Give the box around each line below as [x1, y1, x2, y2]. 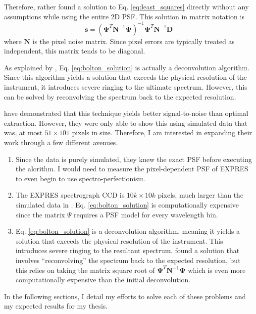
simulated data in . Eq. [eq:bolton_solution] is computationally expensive [15, 200, 239, 209]
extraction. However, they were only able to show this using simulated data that [4, 117, 248, 128]
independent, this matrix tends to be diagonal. [4, 46, 145, 56]
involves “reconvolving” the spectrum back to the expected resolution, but [15, 255, 241, 265]
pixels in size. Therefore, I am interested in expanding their [72, 127, 252, 138]
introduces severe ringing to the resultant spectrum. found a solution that [15, 245, 240, 256]
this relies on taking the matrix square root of [15, 264, 155, 275]
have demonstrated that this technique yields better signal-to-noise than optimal [4, 108, 249, 118]
